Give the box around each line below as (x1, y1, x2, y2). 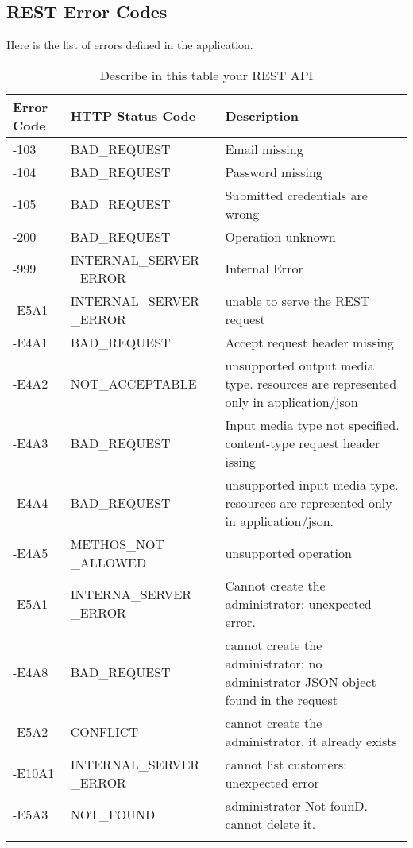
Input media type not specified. (225, 415, 399, 434)
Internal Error (225, 259, 303, 278)
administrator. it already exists (225, 731, 397, 750)
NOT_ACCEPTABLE (70, 374, 197, 393)
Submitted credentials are (225, 185, 368, 204)
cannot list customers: (225, 754, 347, 773)
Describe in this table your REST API (99, 65, 314, 84)
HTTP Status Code (70, 106, 196, 126)
